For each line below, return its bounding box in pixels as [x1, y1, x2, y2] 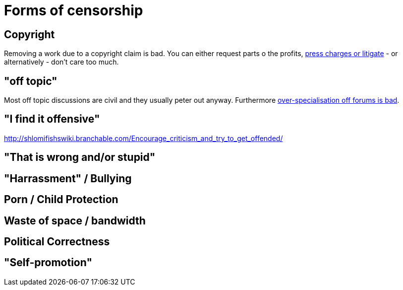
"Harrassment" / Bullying [4, 172, 132, 185]
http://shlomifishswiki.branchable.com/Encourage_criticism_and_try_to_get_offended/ [4, 134, 283, 143]
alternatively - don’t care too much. [4, 58, 119, 67]
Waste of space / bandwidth [4, 214, 146, 227]
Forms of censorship [4, 2, 143, 19]
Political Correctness [4, 235, 110, 248]
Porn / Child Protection [4, 193, 118, 206]
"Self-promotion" [4, 256, 92, 269]
